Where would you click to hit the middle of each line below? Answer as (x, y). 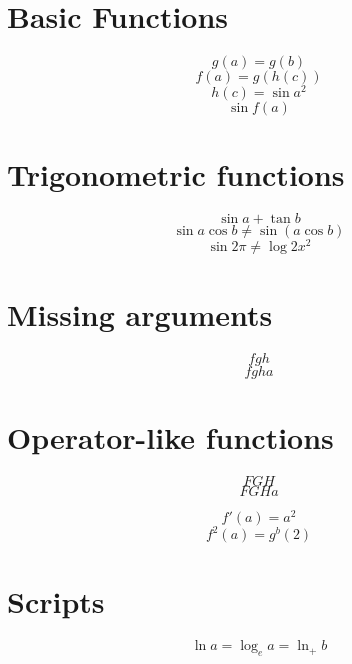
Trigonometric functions (176, 174)
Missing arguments (140, 313)
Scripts (56, 601)
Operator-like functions (170, 436)
